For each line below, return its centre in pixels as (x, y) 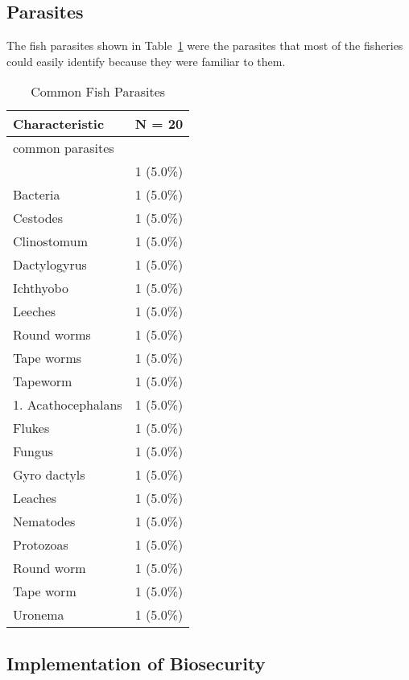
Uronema (39, 615)
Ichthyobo (41, 288)
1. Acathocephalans (68, 405)
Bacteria (37, 195)
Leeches (35, 311)
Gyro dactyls (49, 475)
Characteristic (59, 124)
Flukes (31, 428)
